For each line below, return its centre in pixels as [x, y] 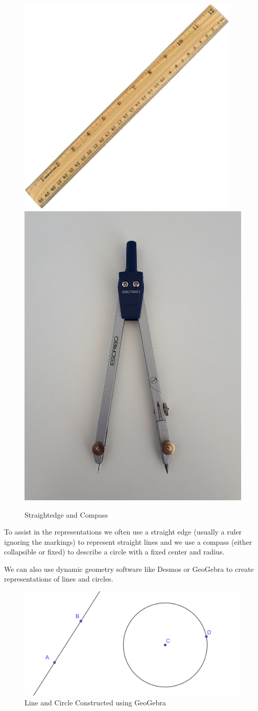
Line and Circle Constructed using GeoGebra [95, 703]
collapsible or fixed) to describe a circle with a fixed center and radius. [114, 552]
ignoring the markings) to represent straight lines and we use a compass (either [128, 541]
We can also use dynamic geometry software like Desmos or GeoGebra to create [129, 569]
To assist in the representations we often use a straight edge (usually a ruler [123, 532]
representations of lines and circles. [59, 579]
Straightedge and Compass [66, 514]
